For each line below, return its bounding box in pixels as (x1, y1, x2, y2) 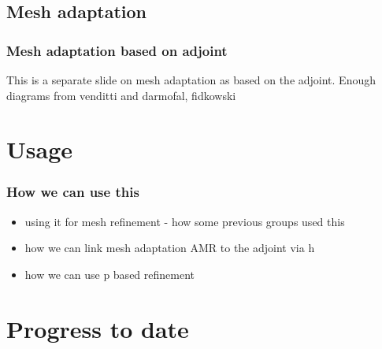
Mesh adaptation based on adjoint (6, 40, 228, 60)
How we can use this (6, 182, 139, 202)
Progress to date (6, 312, 189, 344)
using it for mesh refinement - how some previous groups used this (24, 213, 345, 229)
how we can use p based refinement (24, 265, 195, 282)
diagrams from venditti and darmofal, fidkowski (6, 87, 236, 103)
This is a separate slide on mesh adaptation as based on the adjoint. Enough (6, 72, 376, 87)
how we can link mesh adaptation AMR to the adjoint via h (24, 239, 315, 256)
